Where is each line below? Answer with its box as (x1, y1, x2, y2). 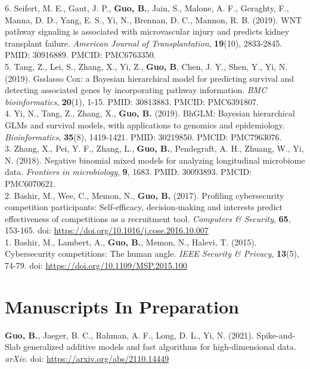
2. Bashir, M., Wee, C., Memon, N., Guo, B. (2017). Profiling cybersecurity (5, 189, 284, 201)
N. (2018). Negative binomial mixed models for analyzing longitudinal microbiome (5, 153, 305, 166)
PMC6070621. (5, 177, 56, 189)
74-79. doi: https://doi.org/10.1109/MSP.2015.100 (5, 259, 187, 272)
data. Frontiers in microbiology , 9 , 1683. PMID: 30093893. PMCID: (5, 165, 252, 178)
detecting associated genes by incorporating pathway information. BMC (5, 84, 267, 96)
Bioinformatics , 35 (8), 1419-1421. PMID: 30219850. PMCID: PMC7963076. (5, 130, 282, 143)
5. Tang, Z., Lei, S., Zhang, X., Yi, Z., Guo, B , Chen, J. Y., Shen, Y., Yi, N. (5, 60, 288, 72)
